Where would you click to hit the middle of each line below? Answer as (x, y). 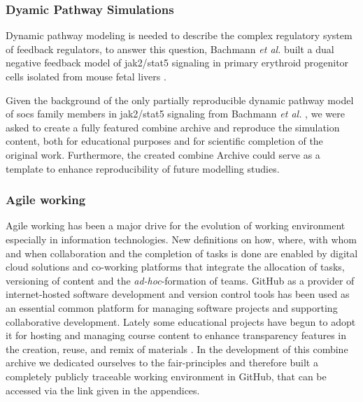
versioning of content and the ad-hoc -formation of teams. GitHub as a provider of (180, 280)
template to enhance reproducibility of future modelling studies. (143, 168)
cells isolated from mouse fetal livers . (86, 76)
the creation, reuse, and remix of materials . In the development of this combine (177, 349)
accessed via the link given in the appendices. (103, 390)
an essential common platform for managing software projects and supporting (172, 307)
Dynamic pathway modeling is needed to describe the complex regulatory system (179, 35)
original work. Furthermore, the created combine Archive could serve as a (163, 154)
